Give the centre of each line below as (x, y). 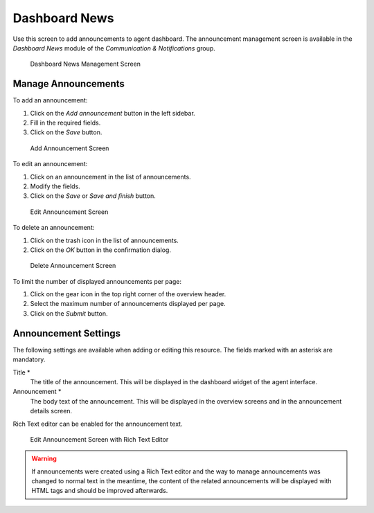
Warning (44, 459)
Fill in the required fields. (65, 123)
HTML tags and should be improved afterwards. (100, 491)
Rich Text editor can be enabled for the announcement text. (98, 424)
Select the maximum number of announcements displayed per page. (128, 304)
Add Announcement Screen (70, 148)
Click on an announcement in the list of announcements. (110, 177)
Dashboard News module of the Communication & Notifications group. (114, 48)
